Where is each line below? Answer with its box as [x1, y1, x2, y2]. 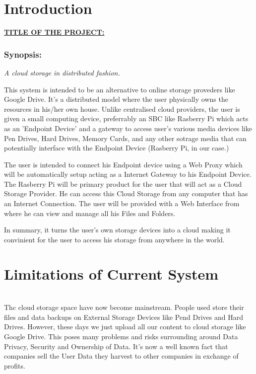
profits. [4, 360, 25, 371]
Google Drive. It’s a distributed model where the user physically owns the [4, 94, 228, 104]
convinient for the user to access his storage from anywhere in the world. [4, 234, 225, 244]
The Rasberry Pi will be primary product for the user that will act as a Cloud [4, 178, 242, 189]
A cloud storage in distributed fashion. [4, 67, 120, 77]
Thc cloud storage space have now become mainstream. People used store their [4, 302, 244, 312]
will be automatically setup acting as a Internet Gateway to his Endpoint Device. [4, 169, 252, 179]
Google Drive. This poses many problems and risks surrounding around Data [4, 331, 238, 341]
